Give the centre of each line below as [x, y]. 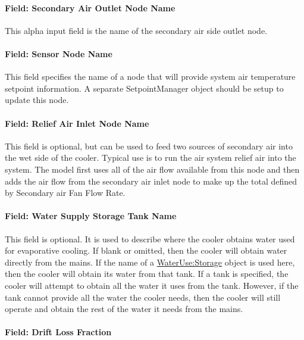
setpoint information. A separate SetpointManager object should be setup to [144, 88]
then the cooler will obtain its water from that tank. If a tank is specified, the [147, 274]
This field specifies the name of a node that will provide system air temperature [150, 77]
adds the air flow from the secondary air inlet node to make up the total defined [151, 181]
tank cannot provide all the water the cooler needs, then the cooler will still [143, 297]
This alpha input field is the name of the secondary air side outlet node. [136, 30]
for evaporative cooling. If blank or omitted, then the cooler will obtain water [146, 250]
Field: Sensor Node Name [59, 53]
